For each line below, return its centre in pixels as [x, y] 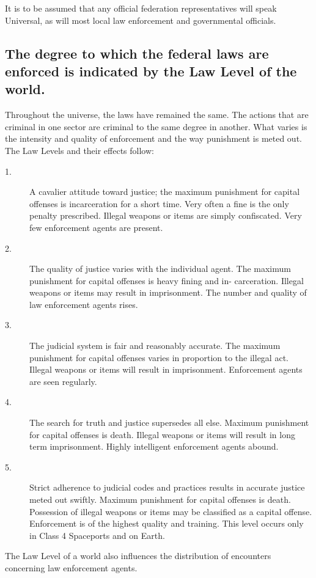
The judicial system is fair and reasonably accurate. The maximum [155, 346]
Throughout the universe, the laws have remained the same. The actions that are [157, 115]
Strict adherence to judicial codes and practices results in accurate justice [167, 487]
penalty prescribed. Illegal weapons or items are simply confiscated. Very [166, 215]
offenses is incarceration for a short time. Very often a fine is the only [159, 203]
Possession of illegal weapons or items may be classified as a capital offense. [171, 511]
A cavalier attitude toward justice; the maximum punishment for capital [165, 192]
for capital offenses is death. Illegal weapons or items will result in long [162, 434]
